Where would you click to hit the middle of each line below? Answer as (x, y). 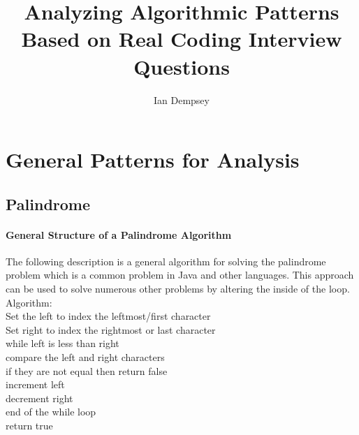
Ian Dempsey (182, 99)
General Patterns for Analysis (153, 160)
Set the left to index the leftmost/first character (108, 316)
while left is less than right (63, 343)
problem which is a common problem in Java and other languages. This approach (180, 275)
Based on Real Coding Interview (182, 39)
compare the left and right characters (85, 357)
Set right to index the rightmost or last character (111, 329)
